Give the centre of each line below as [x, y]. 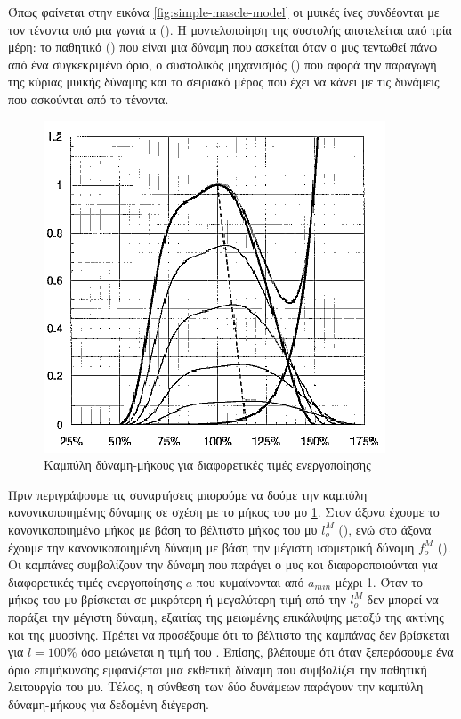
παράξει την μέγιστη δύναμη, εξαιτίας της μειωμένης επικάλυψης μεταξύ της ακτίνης [226, 616]
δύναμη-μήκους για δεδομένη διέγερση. [109, 703]
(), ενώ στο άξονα [385, 529]
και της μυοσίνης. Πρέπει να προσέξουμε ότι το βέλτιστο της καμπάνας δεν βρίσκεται [229, 634]
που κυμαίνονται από [250, 581]
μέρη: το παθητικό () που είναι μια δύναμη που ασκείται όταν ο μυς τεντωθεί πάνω [223, 47]
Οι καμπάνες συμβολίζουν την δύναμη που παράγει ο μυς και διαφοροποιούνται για [223, 564]
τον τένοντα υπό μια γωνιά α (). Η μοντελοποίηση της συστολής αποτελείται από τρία [230, 29]
